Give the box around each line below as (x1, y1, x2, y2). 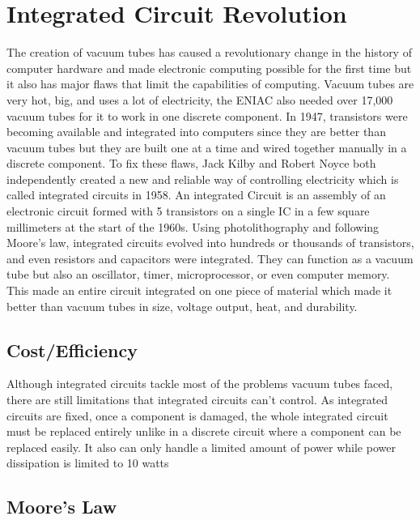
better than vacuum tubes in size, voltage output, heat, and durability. (6, 297, 358, 314)
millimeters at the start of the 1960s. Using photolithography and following (6, 218, 380, 235)
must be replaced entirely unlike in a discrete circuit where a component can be (6, 423, 401, 440)
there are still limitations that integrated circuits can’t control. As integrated (6, 391, 388, 408)
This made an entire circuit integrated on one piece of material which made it (6, 282, 392, 299)
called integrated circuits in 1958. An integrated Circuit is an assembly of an (6, 186, 386, 203)
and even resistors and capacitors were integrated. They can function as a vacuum (6, 249, 414, 266)
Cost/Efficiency (6, 337, 138, 362)
